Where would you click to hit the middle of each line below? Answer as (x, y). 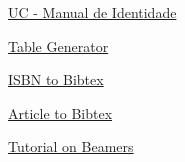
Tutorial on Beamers (71, 146)
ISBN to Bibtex (56, 79)
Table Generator (58, 45)
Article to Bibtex (60, 112)
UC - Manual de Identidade (92, 12)
